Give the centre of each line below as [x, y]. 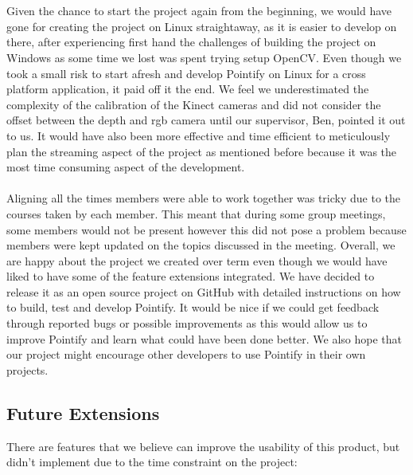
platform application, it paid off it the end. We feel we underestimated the [188, 89]
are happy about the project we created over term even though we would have [197, 260]
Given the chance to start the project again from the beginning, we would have [199, 11]
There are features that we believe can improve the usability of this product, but [203, 446]
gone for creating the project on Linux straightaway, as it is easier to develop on [202, 26]
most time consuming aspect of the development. [126, 167]
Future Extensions [83, 412]
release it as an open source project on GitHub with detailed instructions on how [204, 291]
